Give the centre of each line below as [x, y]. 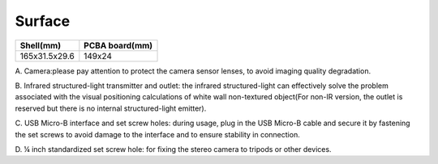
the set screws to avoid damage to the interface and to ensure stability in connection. [157, 134]
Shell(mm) [40, 45]
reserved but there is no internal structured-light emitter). [111, 108]
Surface [43, 21]
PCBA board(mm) [118, 45]
